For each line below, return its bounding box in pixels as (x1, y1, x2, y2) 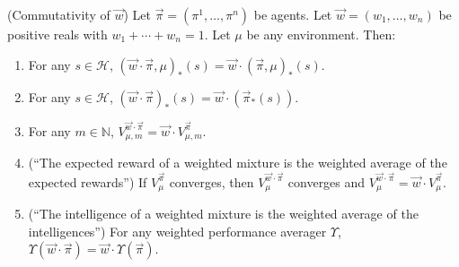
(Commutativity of (7, 5, 110, 23)
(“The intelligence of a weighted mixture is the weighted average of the (28, 204, 419, 223)
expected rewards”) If (28, 172, 147, 191)
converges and (287, 172, 366, 191)
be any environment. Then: (246, 25, 396, 43)
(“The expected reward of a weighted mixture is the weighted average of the (28, 153, 447, 172)
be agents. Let (253, 5, 332, 23)
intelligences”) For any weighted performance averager (28, 221, 327, 240)
